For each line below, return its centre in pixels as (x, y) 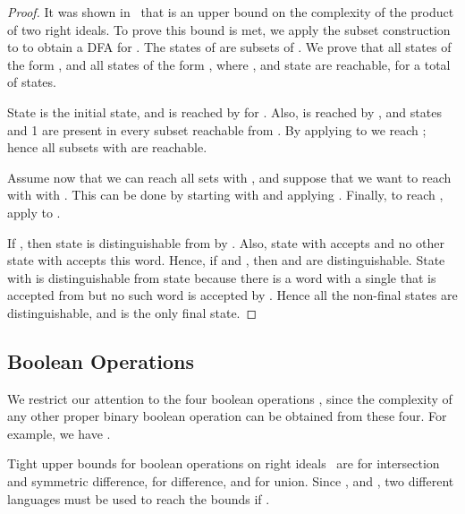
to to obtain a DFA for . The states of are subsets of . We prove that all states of (229, 47)
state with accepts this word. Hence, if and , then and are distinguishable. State (226, 260)
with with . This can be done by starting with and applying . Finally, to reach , (225, 195)
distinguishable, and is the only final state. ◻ (132, 312)
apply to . (34, 212)
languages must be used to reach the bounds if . (139, 498)
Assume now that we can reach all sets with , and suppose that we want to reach (229, 177)
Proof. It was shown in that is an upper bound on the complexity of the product (231, 12)
